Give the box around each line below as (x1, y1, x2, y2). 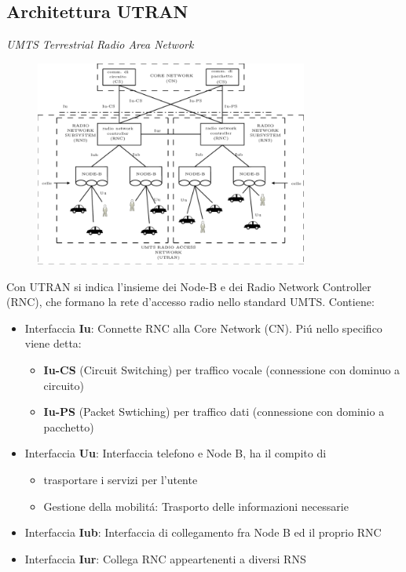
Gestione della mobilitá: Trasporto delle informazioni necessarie (43, 497, 349, 514)
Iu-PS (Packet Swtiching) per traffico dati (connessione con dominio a (43, 403, 385, 420)
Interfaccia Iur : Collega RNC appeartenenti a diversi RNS (24, 550, 306, 567)
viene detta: (24, 335, 82, 352)
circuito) (43, 377, 84, 393)
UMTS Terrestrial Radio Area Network (6, 36, 194, 53)
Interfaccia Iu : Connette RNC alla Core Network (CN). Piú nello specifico (24, 319, 382, 336)
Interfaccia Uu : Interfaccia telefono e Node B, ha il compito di (24, 445, 327, 461)
